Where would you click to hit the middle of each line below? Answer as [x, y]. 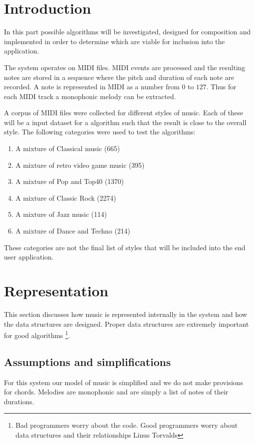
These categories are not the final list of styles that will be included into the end [125, 247]
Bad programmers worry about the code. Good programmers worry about [127, 425]
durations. [19, 401]
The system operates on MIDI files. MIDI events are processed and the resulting [125, 67]
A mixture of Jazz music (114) [61, 214]
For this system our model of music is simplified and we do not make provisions [124, 382]
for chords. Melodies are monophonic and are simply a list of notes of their [116, 392]
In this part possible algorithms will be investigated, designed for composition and [127, 32]
